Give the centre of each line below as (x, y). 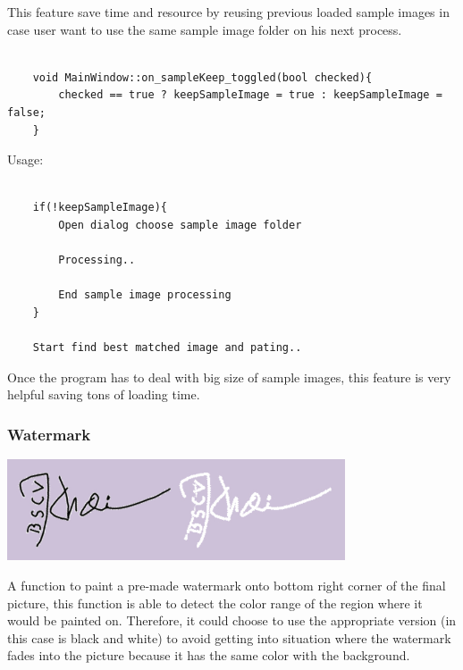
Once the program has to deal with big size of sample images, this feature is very (229, 377)
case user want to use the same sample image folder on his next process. (205, 29)
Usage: (25, 159)
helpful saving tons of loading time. (104, 394)
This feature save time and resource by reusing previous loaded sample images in (228, 12)
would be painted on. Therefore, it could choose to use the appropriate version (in (232, 620)
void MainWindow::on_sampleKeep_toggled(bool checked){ (202, 77)
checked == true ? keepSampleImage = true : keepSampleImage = (250, 95)
